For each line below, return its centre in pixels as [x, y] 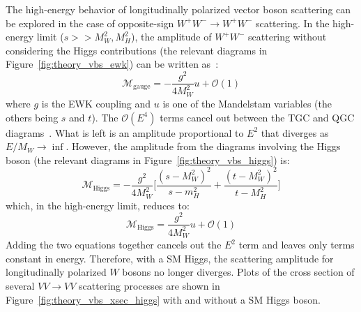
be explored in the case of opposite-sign [90, 23]
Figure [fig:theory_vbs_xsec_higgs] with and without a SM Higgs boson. [163, 299]
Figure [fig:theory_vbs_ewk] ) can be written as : [112, 64]
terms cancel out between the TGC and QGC [257, 117]
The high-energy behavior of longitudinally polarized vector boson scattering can [178, 9]
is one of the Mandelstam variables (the [247, 103]
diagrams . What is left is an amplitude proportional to [125, 132]
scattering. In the [292, 23]
